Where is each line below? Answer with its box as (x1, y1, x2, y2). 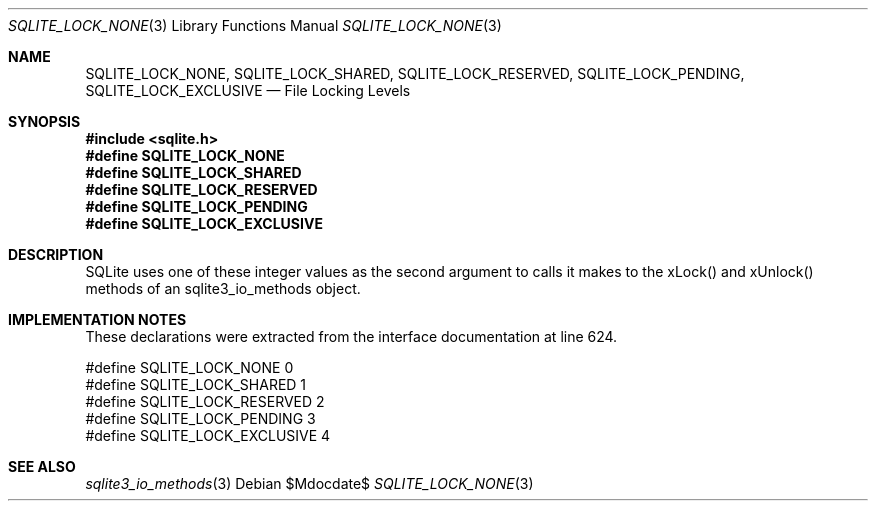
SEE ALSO (8, 458, 76, 475)
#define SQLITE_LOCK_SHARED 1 (85, 376, 307, 393)
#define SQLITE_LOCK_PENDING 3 (85, 410, 316, 427)
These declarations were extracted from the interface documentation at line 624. (85, 328, 618, 345)
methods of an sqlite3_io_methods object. (85, 280, 361, 297)
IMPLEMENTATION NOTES (8, 311, 187, 328)
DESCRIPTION (8, 246, 104, 263)
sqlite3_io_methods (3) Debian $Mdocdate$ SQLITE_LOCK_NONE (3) (85, 475, 534, 492)
